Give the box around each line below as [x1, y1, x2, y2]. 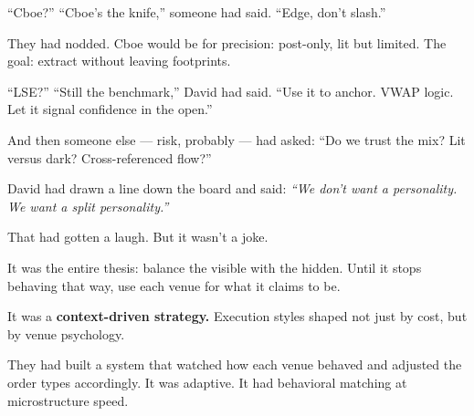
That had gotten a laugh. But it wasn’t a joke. [7, 227, 269, 246]
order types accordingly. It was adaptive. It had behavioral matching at [7, 372, 407, 391]
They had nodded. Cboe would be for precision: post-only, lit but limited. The [7, 33, 447, 52]
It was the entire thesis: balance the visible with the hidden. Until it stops [7, 257, 422, 276]
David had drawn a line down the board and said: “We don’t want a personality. [7, 179, 458, 198]
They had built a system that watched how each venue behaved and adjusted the [7, 355, 462, 374]
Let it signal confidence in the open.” [7, 99, 213, 119]
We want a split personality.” [7, 196, 169, 215]
